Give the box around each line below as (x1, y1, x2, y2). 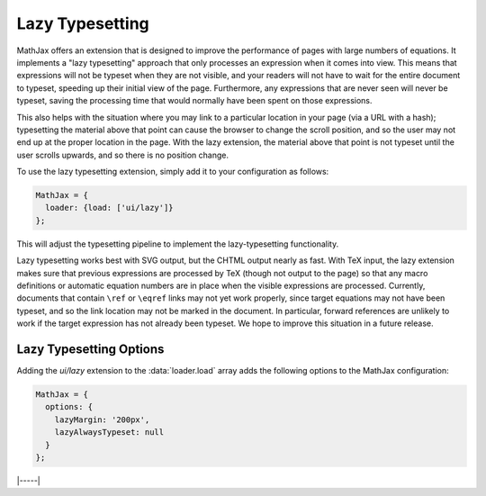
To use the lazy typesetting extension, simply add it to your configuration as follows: (16, 167, 329, 177)
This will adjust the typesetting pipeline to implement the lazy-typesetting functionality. (16, 239, 339, 249)
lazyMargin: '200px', (54, 414, 150, 425)
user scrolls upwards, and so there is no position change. (16, 149, 229, 160)
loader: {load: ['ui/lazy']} (45, 203, 175, 213)
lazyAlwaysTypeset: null (54, 428, 165, 437)
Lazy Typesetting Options (16, 341, 165, 356)
